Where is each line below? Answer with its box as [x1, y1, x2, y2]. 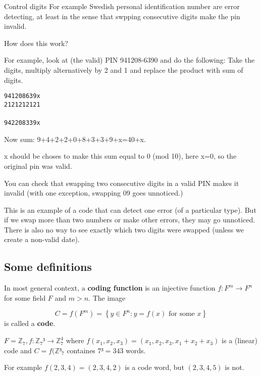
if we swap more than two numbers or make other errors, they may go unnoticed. [4, 214, 255, 225]
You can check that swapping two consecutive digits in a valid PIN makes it [4, 177, 239, 188]
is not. [225, 362, 244, 372]
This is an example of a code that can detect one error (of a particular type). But [4, 204, 256, 215]
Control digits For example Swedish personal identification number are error [4, 1, 240, 11]
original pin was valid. [4, 160, 72, 171]
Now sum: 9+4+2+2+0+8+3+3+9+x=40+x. [4, 133, 146, 144]
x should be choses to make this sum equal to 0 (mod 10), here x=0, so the [4, 151, 237, 161]
